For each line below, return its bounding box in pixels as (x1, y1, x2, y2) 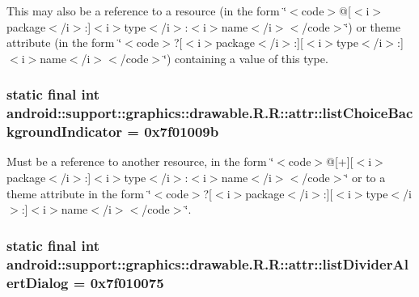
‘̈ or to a (345, 169, 386, 186)
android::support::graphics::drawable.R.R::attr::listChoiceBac (6, 103, 413, 123)
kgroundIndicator (6, 121, 123, 142)
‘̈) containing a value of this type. (163, 49, 328, 66)
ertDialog (6, 272, 69, 292)
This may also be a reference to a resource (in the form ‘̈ (6, 2, 287, 19)
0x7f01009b (144, 121, 219, 142)
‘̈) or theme (345, 18, 400, 35)
